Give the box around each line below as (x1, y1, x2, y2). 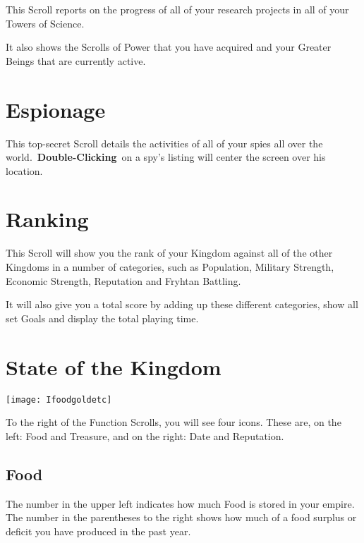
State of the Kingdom (6, 352, 222, 381)
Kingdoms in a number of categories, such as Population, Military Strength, (6, 260, 334, 274)
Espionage (6, 94, 106, 123)
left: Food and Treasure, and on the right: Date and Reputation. (6, 428, 284, 443)
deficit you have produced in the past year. (6, 523, 191, 538)
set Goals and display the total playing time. (6, 310, 199, 325)
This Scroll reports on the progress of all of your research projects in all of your (6, 2, 349, 16)
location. (6, 163, 43, 178)
